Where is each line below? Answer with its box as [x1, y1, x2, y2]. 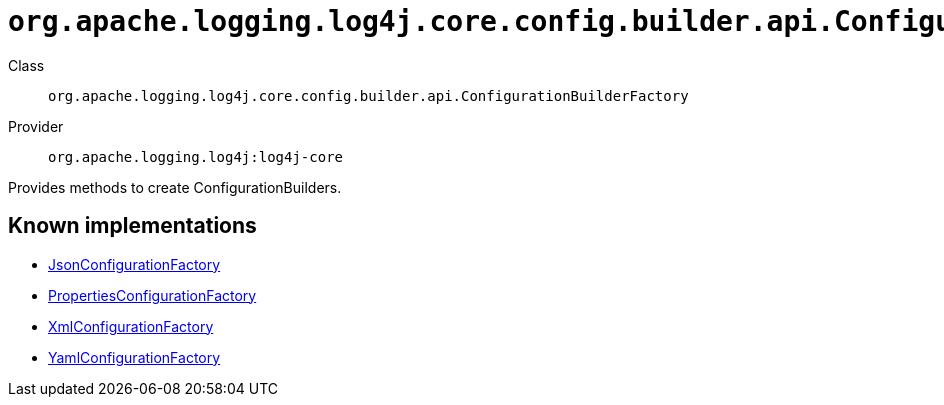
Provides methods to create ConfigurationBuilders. [8, 178, 342, 196]
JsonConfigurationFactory [48, 255, 221, 273]
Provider [8, 117, 64, 135]
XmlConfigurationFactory [48, 317, 214, 335]
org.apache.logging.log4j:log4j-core [48, 148, 344, 165]
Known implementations [8, 213, 257, 239]
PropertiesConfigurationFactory [48, 286, 257, 304]
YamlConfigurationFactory [48, 348, 221, 366]
